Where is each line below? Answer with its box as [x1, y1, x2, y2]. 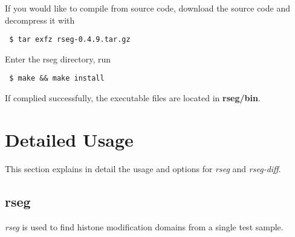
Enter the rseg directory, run [5, 52, 111, 65]
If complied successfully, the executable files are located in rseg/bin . [5, 92, 261, 104]
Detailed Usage [5, 127, 134, 152]
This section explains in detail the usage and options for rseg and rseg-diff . [5, 162, 281, 175]
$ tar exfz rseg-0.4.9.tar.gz [9, 35, 131, 44]
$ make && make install [9, 74, 105, 83]
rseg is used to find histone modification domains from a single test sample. [5, 220, 284, 233]
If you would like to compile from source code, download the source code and [5, 2, 290, 14]
